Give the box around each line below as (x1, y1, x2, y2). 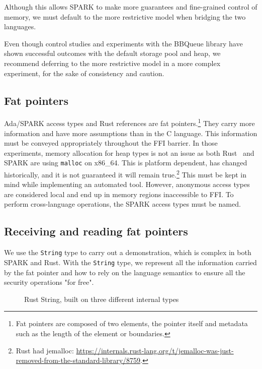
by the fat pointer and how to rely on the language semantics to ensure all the (4, 267, 245, 277)
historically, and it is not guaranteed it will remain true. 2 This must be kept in (4, 168, 246, 179)
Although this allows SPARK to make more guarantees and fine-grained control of (4, 2, 257, 12)
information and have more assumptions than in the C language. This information (4, 128, 257, 138)
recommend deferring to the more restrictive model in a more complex (4, 57, 221, 68)
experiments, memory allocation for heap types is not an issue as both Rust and (4, 147, 254, 158)
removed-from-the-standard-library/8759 (16, 355, 141, 365)
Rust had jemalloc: (16, 345, 74, 355)
